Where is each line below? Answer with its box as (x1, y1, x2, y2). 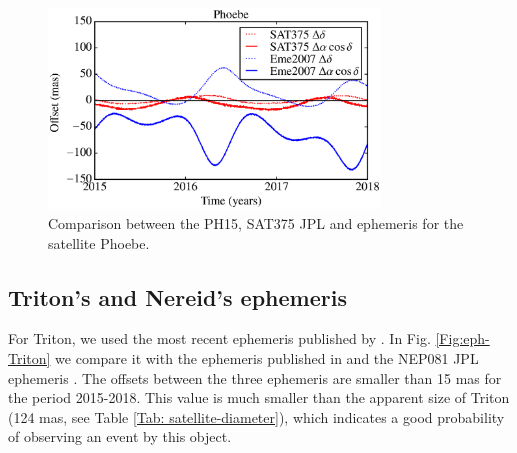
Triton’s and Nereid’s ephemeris (8, 281, 347, 312)
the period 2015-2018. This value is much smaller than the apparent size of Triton (8, 387, 510, 408)
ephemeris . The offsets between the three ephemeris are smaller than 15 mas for (8, 367, 502, 388)
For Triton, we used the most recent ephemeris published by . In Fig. (8, 328, 431, 349)
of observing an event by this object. (8, 426, 232, 447)
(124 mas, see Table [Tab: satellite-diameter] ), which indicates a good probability (8, 406, 505, 427)
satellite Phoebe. (48, 232, 150, 253)
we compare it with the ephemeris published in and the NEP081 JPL (55, 347, 479, 368)
